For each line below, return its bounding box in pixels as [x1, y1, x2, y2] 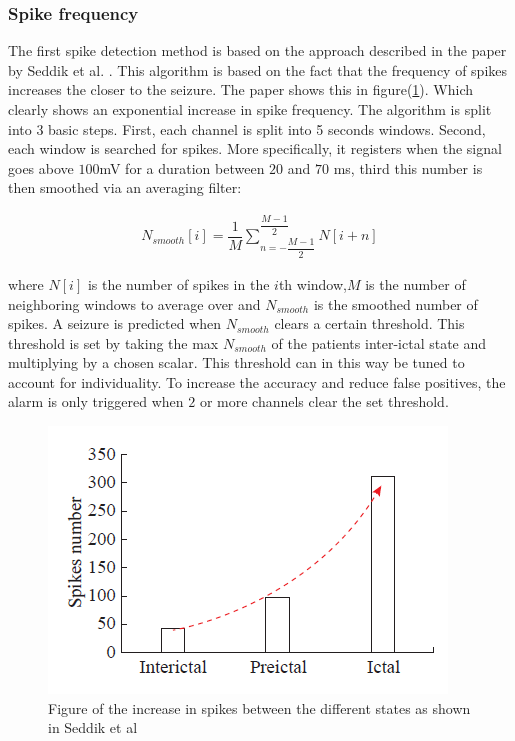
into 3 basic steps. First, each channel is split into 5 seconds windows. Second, [8, 118, 486, 139]
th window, [278, 273, 347, 294]
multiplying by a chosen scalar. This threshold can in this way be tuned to [8, 352, 465, 373]
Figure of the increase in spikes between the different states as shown [48, 697, 471, 718]
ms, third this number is [333, 157, 483, 178]
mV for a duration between [99, 157, 265, 178]
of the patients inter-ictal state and [271, 332, 487, 353]
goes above [8, 157, 74, 178]
